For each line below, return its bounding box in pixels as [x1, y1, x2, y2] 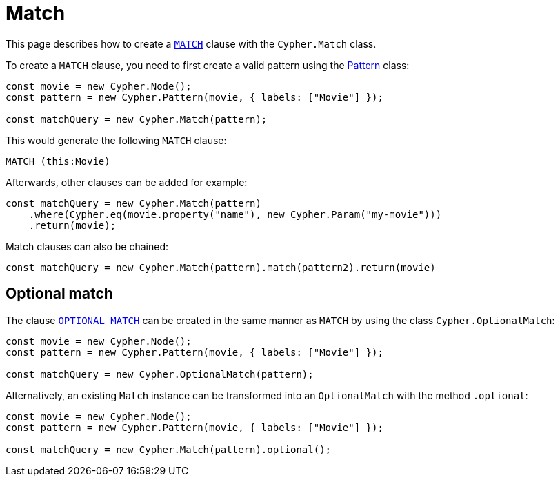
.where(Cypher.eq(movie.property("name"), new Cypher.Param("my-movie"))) [28, 208, 442, 220]
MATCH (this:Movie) [6, 155, 110, 167]
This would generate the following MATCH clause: [6, 134, 227, 146]
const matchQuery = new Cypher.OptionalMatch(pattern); [6, 368, 314, 380]
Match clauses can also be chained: [6, 240, 168, 252]
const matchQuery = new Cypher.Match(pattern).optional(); [6, 443, 332, 455]
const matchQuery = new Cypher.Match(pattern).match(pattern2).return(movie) [6, 261, 436, 273]
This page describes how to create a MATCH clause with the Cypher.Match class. [6, 37, 377, 50]
